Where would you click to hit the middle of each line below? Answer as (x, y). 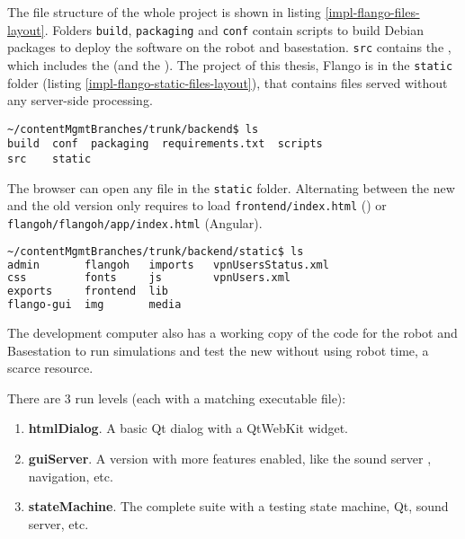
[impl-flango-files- (372, 12)
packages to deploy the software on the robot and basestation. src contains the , (229, 47)
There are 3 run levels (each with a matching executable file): (177, 398)
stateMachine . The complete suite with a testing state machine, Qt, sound (238, 506)
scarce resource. (50, 368)
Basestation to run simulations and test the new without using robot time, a (218, 350)
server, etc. (58, 523)
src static (49, 159)
